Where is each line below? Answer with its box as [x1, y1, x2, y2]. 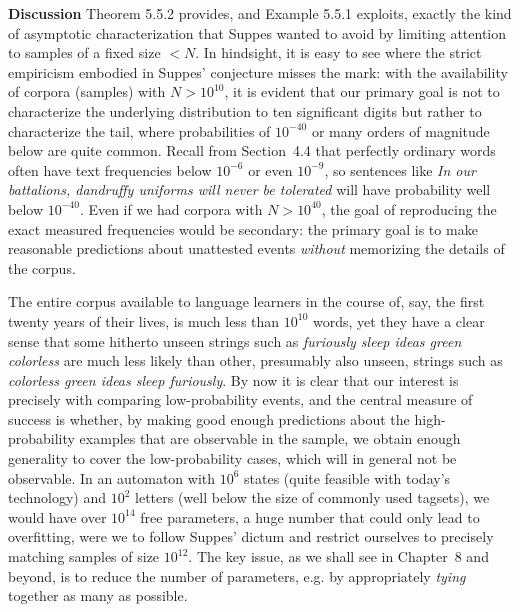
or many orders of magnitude [311, 120, 490, 141]
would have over [8, 506, 107, 527]
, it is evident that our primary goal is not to [224, 81, 500, 102]
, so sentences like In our [324, 159, 476, 180]
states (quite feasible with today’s [244, 467, 451, 488]
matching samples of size [8, 546, 160, 567]
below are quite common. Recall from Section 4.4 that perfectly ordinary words [8, 140, 496, 161]
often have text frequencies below [8, 159, 212, 180]
